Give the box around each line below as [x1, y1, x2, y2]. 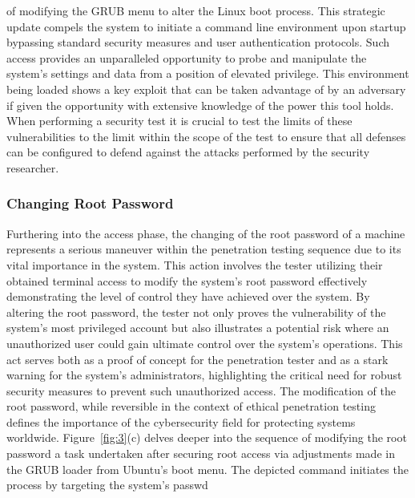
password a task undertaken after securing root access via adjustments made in [6, 445, 395, 462]
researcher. [6, 159, 59, 176]
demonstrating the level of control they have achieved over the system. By [6, 288, 370, 305]
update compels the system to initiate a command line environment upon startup [6, 18, 406, 34]
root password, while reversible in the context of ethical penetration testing [6, 398, 376, 415]
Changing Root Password [6, 193, 174, 213]
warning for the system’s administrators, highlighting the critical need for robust [6, 366, 402, 383]
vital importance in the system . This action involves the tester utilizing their [6, 256, 383, 273]
